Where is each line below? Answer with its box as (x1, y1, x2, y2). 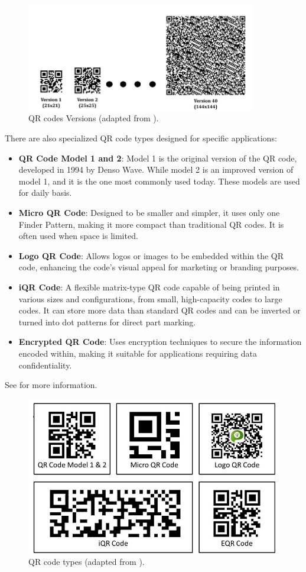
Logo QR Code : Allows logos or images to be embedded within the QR (18, 249, 284, 261)
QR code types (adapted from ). (28, 555, 145, 567)
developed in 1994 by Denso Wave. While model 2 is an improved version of (18, 163, 294, 176)
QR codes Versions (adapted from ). (28, 112, 159, 124)
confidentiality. (18, 358, 72, 371)
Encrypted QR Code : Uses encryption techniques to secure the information (18, 335, 302, 348)
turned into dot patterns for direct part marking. (18, 315, 196, 328)
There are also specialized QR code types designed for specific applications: (5, 132, 277, 144)
